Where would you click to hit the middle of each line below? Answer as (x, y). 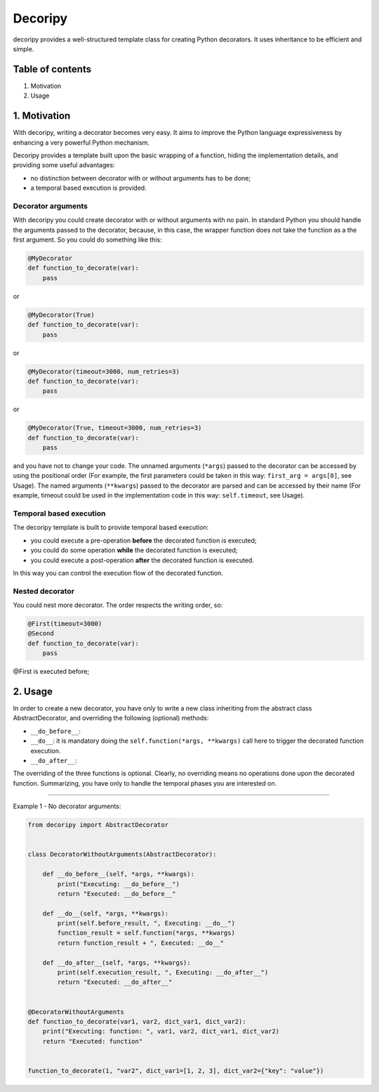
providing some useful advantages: (64, 165)
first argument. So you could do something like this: (87, 240)
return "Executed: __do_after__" (115, 982)
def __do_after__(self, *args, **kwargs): (117, 962)
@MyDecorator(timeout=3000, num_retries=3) (104, 371)
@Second (41, 633)
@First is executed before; (51, 672)
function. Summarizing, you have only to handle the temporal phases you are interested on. (145, 783)
